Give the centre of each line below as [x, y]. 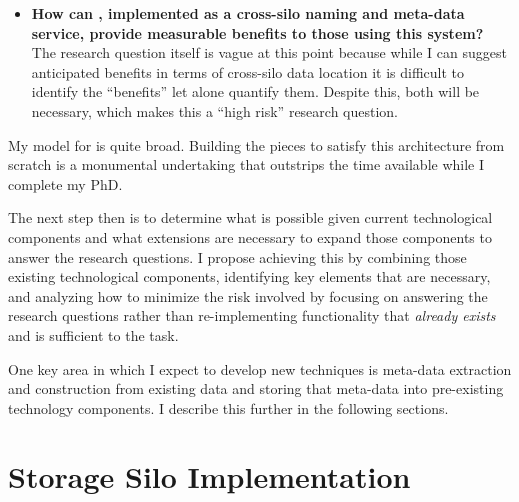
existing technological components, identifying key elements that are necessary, [249, 276]
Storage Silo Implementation [209, 476]
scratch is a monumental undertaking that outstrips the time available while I [246, 164]
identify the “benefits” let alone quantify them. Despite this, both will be [255, 91]
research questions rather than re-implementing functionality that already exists [252, 315]
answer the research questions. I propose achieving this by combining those [237, 256]
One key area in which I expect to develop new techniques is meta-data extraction [260, 368]
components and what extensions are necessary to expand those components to [250, 236]
